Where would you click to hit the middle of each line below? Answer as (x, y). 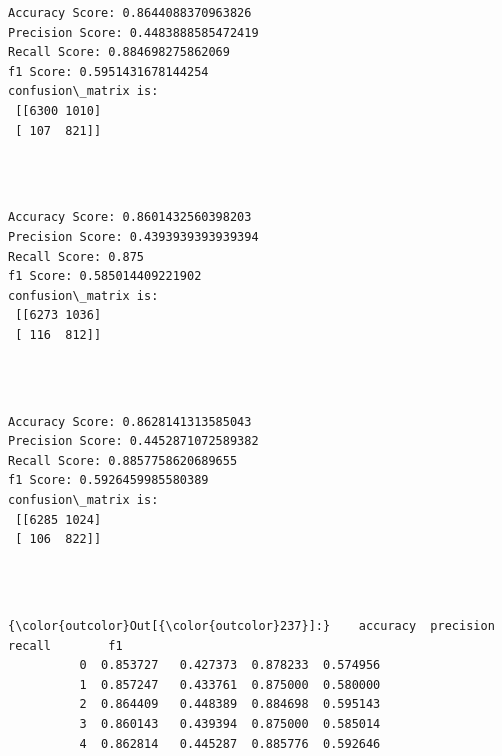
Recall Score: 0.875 (76, 256)
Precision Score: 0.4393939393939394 (133, 236)
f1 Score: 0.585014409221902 (105, 276)
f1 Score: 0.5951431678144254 (108, 71)
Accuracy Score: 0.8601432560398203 (130, 217)
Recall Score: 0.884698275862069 (119, 52)
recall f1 (65, 645)
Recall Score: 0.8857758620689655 (123, 460)
